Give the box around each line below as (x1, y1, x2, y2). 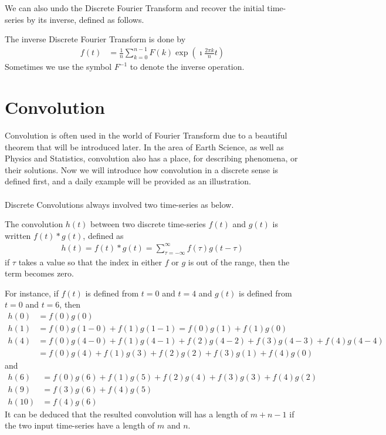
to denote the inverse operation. (130, 60, 245, 73)
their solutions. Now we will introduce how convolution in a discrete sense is (5, 163, 279, 176)
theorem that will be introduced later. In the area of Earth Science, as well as (5, 140, 284, 153)
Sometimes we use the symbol (5, 60, 112, 73)
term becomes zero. (5, 267, 74, 279)
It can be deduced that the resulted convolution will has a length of (5, 407, 248, 420)
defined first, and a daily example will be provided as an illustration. (5, 175, 252, 187)
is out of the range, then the (188, 255, 290, 268)
